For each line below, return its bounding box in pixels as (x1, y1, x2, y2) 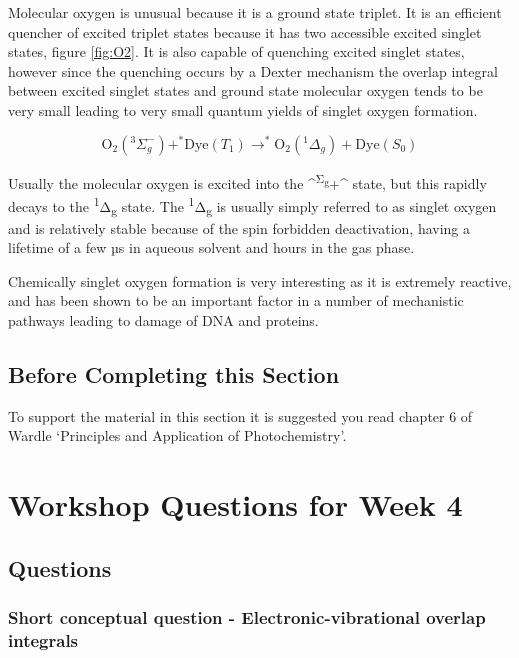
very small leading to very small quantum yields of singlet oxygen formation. (8, 99, 478, 120)
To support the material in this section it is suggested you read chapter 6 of (8, 405, 473, 426)
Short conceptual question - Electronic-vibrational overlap (8, 605, 486, 630)
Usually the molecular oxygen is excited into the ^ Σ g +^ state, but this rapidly (8, 169, 487, 193)
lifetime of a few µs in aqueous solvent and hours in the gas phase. (8, 237, 415, 258)
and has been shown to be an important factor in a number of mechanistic (8, 290, 464, 311)
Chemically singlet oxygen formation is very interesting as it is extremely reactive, (8, 270, 512, 291)
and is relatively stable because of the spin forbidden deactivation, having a (8, 217, 471, 238)
